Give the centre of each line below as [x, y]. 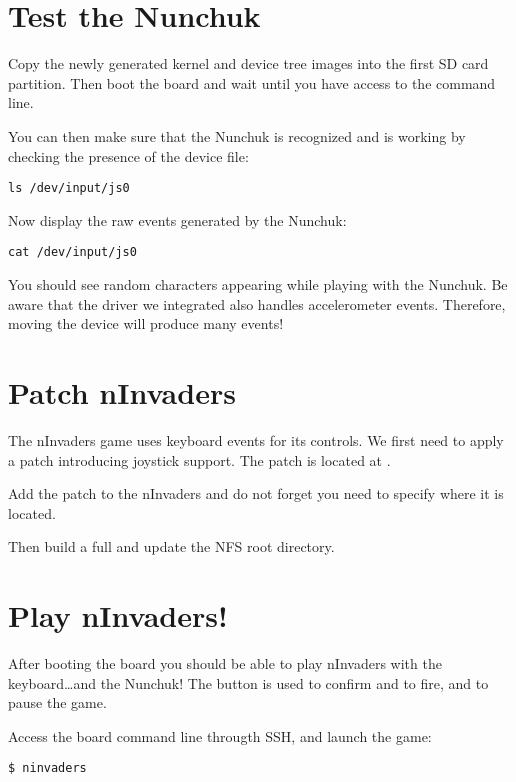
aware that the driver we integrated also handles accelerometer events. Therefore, [257, 303]
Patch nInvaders [122, 391]
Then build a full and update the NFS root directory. [171, 546]
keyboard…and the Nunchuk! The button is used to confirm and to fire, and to [248, 682]
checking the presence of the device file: [128, 155]
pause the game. [57, 702]
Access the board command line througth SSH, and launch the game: [220, 735]
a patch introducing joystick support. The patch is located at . [199, 459]
